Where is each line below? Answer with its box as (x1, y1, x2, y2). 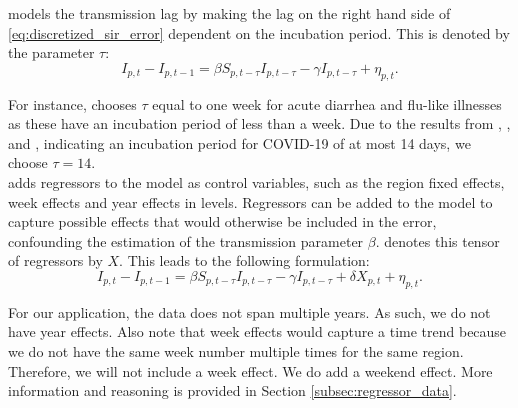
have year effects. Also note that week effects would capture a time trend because (8, 321, 507, 342)
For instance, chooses (8, 93, 137, 114)
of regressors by (8, 250, 103, 271)
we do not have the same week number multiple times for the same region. (8, 340, 464, 361)
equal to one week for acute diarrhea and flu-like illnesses (152, 93, 502, 114)
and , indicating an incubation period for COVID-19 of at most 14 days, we (8, 132, 471, 153)
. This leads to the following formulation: (119, 250, 370, 271)
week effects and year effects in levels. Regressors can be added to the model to (8, 191, 493, 212)
